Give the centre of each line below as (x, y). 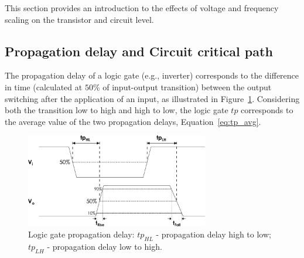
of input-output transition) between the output (187, 86)
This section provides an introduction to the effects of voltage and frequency (142, 8)
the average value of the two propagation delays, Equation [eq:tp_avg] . (133, 121)
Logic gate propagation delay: (81, 234)
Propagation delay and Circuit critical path (139, 51)
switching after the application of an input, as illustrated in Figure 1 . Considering (152, 98)
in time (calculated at (44, 86)
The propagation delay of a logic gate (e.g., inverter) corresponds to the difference (152, 75)
